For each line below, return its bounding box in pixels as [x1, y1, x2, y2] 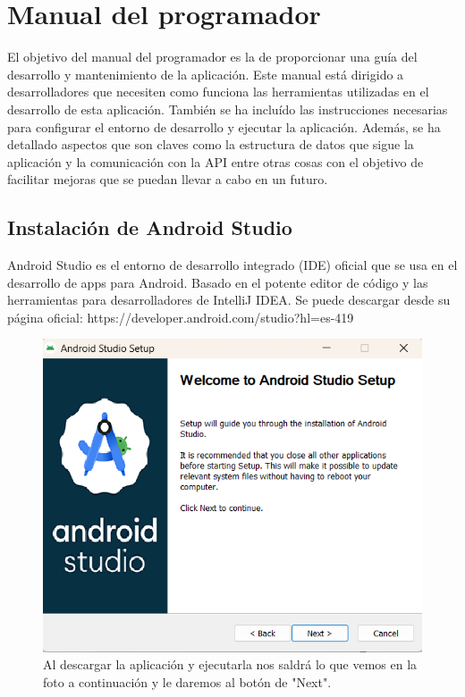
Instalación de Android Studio [7, 214, 292, 241]
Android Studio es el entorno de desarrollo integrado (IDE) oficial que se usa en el [7, 256, 458, 274]
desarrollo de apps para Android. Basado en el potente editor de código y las [7, 273, 428, 291]
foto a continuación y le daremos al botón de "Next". [43, 672, 332, 691]
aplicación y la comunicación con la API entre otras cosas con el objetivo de [7, 152, 424, 171]
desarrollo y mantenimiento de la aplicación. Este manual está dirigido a [7, 64, 404, 83]
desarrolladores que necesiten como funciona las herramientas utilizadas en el [7, 82, 429, 101]
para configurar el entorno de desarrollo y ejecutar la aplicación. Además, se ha [7, 117, 441, 136]
